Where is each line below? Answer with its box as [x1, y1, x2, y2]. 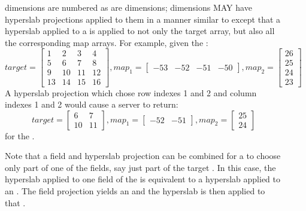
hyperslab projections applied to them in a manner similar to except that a [5, 13, 281, 25]
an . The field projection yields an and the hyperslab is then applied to [5, 185, 265, 197]
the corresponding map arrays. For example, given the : [5, 36, 208, 48]
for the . [5, 129, 35, 142]
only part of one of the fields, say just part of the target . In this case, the [5, 161, 276, 173]
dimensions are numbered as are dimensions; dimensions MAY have [5, 1, 252, 13]
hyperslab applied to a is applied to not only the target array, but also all [5, 25, 275, 37]
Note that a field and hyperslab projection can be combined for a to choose [5, 149, 281, 162]
